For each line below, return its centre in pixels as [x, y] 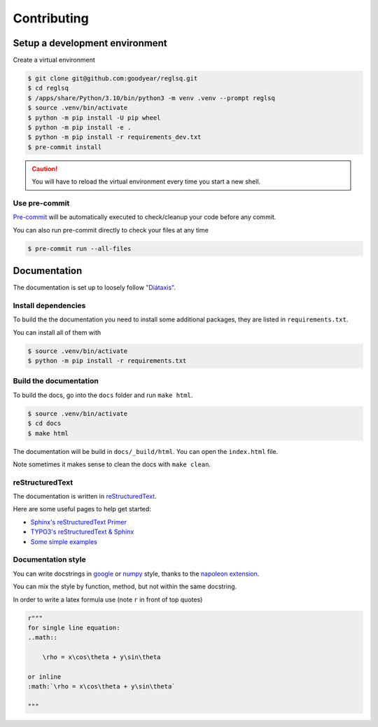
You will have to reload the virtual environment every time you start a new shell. [146, 181]
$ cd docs [44, 423]
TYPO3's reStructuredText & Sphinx [82, 532]
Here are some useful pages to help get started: [82, 509]
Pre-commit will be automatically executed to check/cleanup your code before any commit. [145, 217]
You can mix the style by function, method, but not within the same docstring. [125, 587]
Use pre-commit [41, 203]
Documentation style [50, 560]
